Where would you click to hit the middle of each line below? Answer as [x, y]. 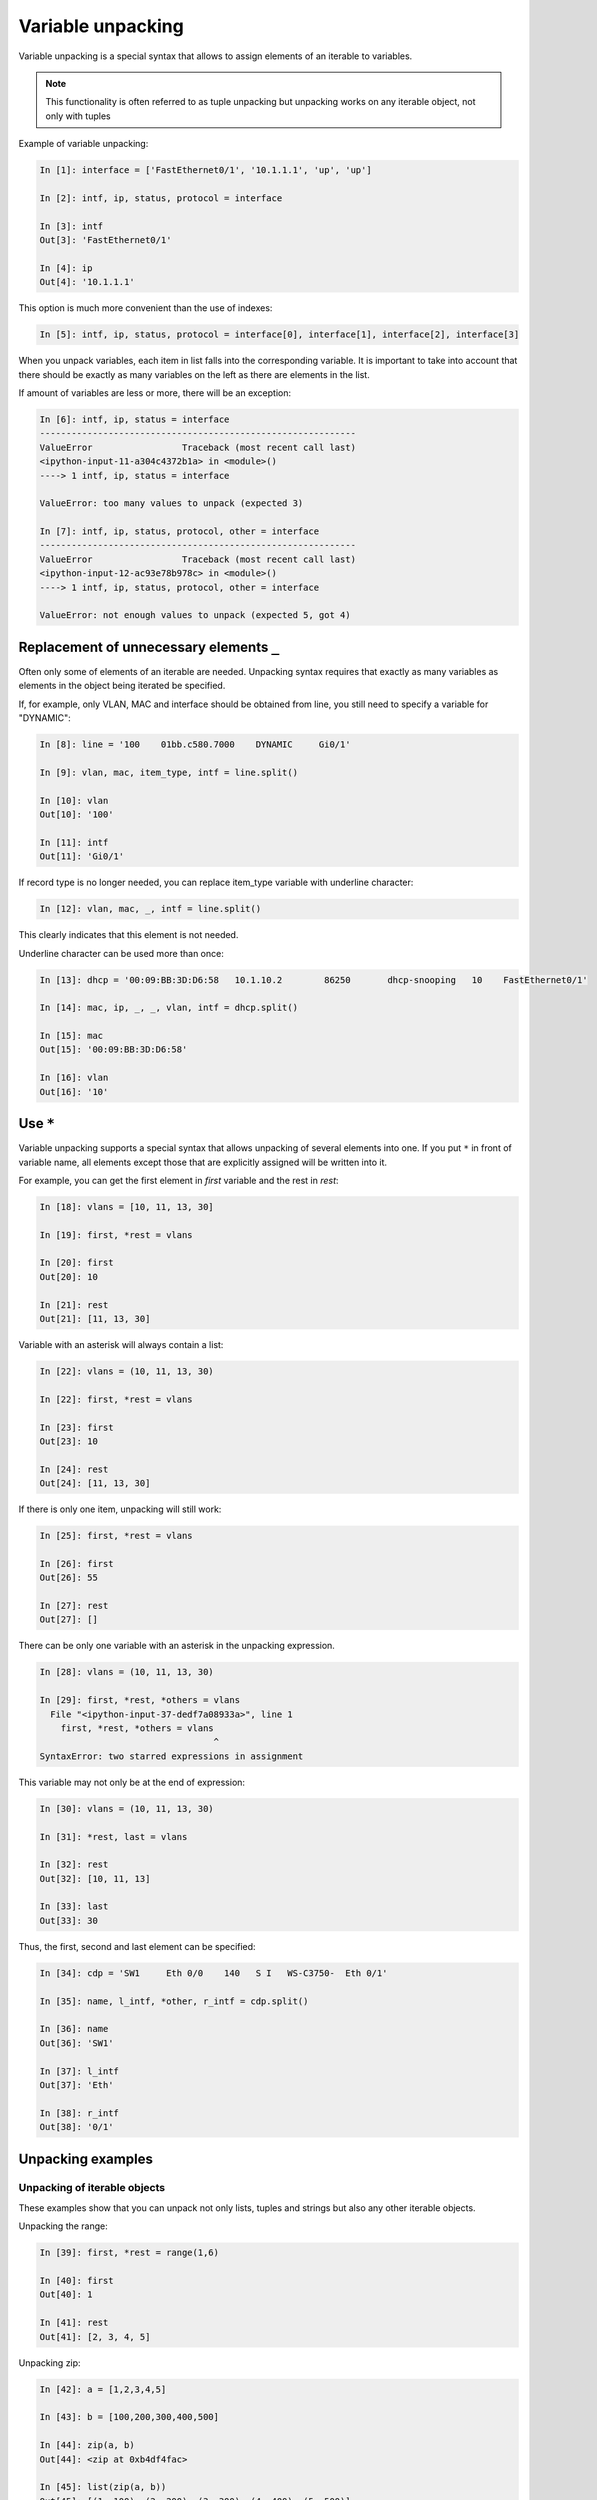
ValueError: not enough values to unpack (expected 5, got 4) [195, 615]
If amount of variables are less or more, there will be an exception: [155, 392]
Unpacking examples [86, 2158]
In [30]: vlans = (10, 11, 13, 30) [126, 1808]
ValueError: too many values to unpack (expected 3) [171, 503]
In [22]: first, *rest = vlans [116, 1399]
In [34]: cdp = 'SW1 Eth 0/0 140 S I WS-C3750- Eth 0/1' [213, 1973]
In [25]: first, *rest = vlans [116, 1536]
